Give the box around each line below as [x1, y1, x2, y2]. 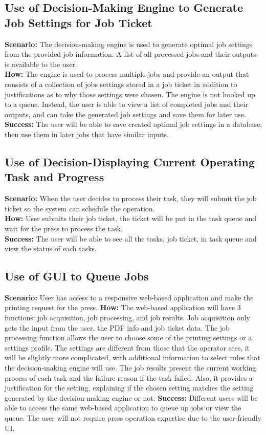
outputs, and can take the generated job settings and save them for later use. [5, 108, 247, 119]
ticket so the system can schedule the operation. [5, 203, 155, 213]
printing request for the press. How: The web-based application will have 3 [5, 302, 241, 313]
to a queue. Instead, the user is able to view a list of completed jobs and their [5, 99, 249, 110]
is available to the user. [5, 58, 77, 69]
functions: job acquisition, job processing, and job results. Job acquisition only [5, 312, 251, 323]
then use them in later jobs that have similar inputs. [5, 128, 169, 139]
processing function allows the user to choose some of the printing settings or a [5, 332, 252, 343]
